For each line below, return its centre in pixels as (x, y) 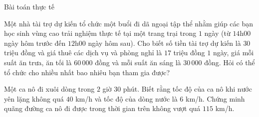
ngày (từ (217, 33)
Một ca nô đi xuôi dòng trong (49, 89)
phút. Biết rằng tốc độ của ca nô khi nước (187, 89)
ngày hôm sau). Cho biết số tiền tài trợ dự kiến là (164, 43)
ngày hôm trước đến (35, 43)
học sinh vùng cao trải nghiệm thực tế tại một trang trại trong (100, 33)
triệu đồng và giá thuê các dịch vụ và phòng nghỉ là (83, 53)
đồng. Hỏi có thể (230, 62)
